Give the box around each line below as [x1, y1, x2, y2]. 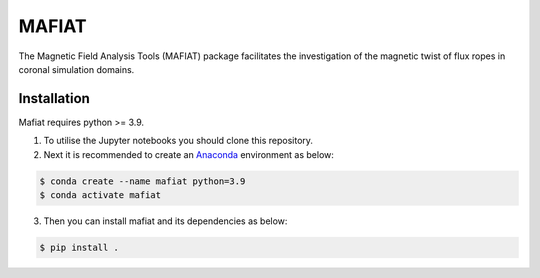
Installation [18, 90, 90, 107]
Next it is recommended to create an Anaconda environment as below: [43, 148, 335, 160]
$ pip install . [39, 241, 120, 253]
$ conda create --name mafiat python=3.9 [39, 175, 246, 187]
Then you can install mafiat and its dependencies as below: [43, 215, 288, 227]
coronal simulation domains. [18, 63, 135, 75]
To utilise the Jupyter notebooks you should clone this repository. [43, 135, 314, 147]
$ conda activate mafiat [39, 190, 162, 200]
